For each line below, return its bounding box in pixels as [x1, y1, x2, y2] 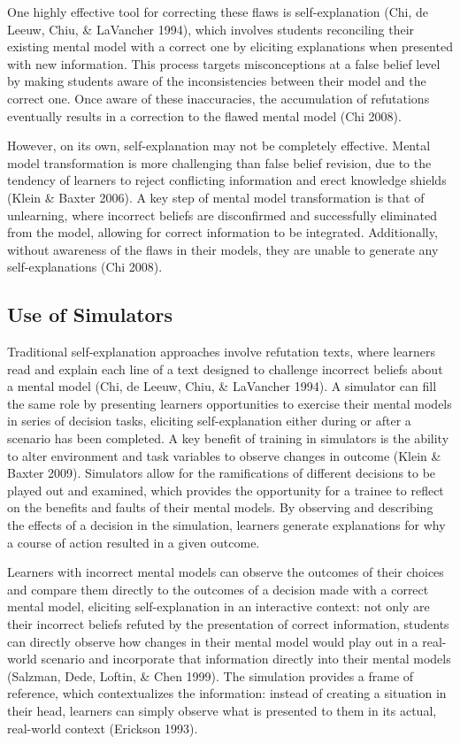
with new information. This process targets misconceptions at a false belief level [7, 54, 441, 73]
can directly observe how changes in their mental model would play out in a [7, 632, 418, 650]
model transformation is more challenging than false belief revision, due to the [7, 153, 432, 172]
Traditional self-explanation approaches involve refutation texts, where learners [7, 342, 435, 361]
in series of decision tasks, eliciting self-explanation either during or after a [7, 411, 411, 430]
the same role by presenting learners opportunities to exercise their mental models [7, 394, 452, 412]
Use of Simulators [7, 301, 173, 328]
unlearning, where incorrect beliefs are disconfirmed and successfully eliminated [7, 205, 437, 224]
